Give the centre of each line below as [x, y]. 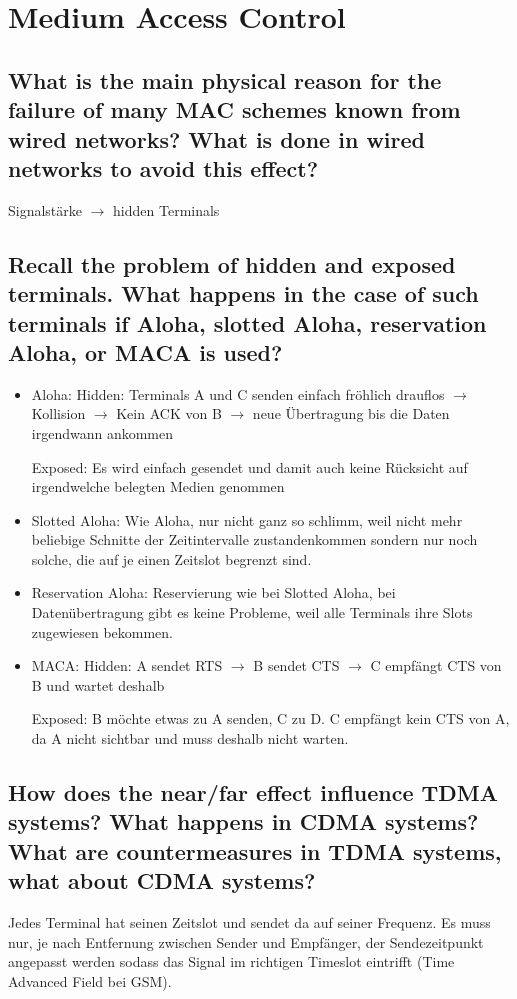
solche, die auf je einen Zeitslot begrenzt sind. [171, 558]
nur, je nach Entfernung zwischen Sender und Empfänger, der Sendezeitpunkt [246, 941]
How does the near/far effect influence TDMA [253, 792]
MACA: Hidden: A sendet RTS [127, 665]
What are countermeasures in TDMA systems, [255, 850]
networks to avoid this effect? [163, 167]
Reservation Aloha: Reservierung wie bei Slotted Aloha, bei [213, 592]
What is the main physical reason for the [225, 79]
